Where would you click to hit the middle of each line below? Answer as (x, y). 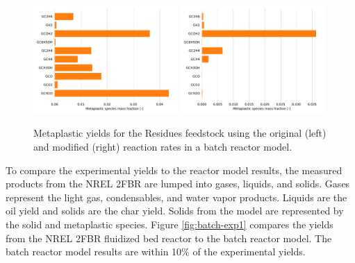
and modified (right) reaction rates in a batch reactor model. (163, 146)
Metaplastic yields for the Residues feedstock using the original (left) (180, 133)
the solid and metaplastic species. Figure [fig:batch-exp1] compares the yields (170, 224)
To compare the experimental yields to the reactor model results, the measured (174, 170)
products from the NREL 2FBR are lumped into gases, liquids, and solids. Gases (178, 184)
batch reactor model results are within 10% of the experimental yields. (156, 252)
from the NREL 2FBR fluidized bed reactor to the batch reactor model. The (169, 238)
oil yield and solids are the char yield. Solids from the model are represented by (175, 211)
